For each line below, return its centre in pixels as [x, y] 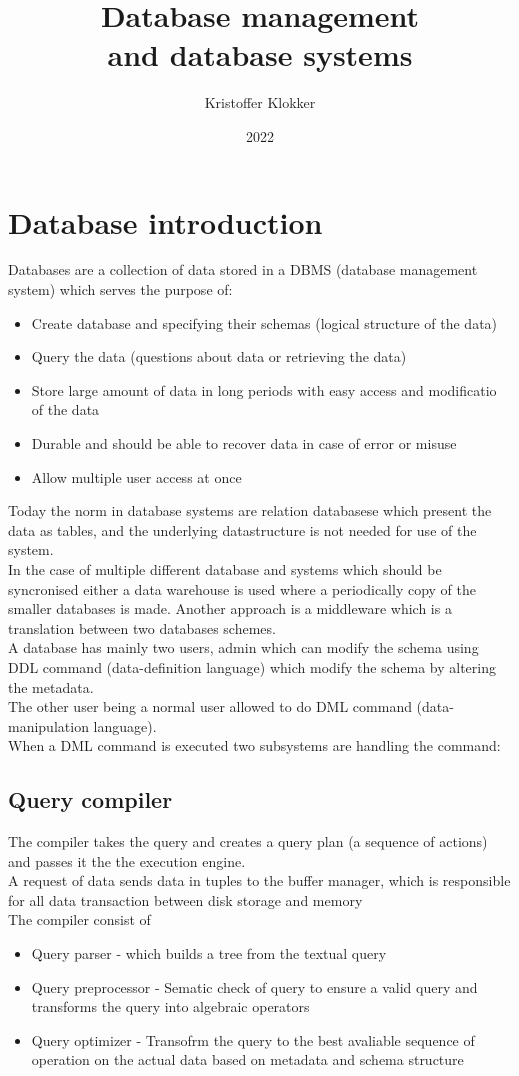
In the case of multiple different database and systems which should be [225, 568]
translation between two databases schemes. [142, 627]
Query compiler [90, 799]
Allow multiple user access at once [136, 476]
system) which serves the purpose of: [120, 289]
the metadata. [51, 686]
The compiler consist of [79, 919]
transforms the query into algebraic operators [170, 1006]
